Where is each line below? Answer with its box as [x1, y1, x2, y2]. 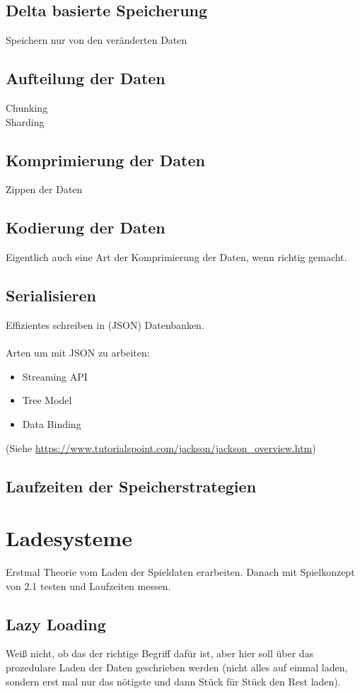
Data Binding [22, 416, 81, 431]
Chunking [6, 100, 48, 115]
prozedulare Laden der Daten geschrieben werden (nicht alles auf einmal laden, [6, 660, 348, 675]
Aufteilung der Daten [6, 67, 166, 89]
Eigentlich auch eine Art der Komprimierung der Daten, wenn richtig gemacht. [6, 250, 347, 265]
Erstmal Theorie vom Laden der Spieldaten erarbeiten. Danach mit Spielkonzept [6, 565, 355, 579]
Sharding [6, 114, 45, 129]
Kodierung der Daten [6, 216, 166, 238]
